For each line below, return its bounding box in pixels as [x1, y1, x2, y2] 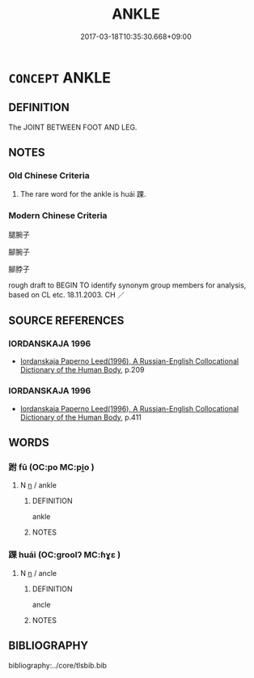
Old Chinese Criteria [8, 170, 91, 181]
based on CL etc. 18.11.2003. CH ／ [8, 289, 125, 300]
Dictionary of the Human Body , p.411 [19, 412, 142, 422]
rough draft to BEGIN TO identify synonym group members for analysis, [8, 280, 247, 290]
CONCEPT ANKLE [8, 68, 112, 87]
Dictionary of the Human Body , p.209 [19, 365, 145, 375]
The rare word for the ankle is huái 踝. [19, 190, 146, 199]
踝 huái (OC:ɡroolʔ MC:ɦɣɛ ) [8, 549, 121, 561]
